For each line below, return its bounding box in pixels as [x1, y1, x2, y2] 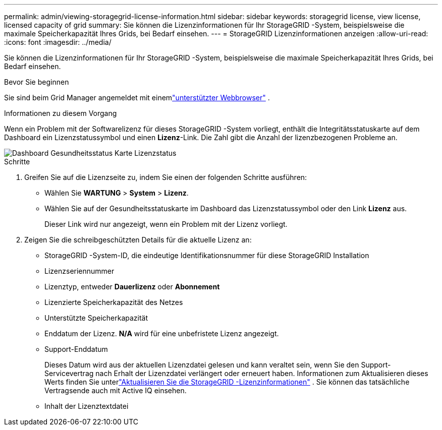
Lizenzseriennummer [44, 267, 115, 275]
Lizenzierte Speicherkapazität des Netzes [44, 298, 183, 306]
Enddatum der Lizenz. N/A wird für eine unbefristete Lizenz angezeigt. [44, 329, 279, 338]
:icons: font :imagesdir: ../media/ [4, 38, 112, 46]
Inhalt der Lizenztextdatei [44, 402, 129, 410]
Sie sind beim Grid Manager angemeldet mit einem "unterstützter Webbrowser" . [4, 93, 270, 102]
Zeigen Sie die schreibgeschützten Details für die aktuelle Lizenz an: [24, 235, 252, 244]
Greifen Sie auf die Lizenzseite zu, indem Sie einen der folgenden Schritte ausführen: [24, 173, 307, 181]
